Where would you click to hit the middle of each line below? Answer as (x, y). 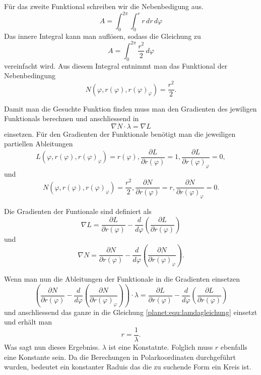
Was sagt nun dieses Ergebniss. (52, 347)
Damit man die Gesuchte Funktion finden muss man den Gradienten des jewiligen (130, 108)
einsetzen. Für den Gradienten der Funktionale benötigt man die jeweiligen (120, 133)
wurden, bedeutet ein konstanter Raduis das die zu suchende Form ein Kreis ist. (128, 367)
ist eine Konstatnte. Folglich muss (161, 347)
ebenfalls (234, 347)
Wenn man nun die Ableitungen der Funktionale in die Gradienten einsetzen (122, 279)
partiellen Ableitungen (39, 144)
